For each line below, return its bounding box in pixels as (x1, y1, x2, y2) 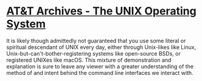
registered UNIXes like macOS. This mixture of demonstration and (6, 56, 172, 63)
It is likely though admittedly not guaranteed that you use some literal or (6, 37, 186, 44)
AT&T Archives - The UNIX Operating (6, 4, 197, 18)
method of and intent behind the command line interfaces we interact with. (6, 69, 193, 76)
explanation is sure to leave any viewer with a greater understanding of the (6, 62, 193, 70)
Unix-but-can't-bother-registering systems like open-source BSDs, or (6, 50, 181, 57)
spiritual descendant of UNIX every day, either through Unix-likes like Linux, (6, 44, 197, 51)
